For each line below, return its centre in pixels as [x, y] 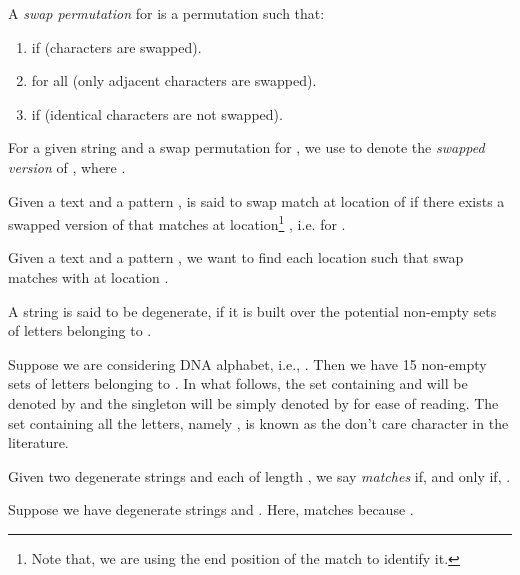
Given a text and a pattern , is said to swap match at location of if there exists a [256, 200]
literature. [38, 442]
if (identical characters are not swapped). [157, 113]
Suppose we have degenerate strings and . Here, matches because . [211, 509]
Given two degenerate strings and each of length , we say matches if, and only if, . [259, 475]
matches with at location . [88, 277]
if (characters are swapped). [116, 46]
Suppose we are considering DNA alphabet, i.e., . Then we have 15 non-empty [247, 363]
